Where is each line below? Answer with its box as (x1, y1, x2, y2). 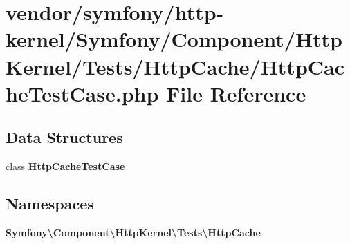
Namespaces (6, 193, 94, 214)
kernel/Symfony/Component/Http (6, 25, 343, 53)
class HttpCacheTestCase (6, 159, 125, 173)
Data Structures (6, 126, 123, 148)
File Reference (166, 79, 306, 107)
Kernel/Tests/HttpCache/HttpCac (6, 52, 345, 80)
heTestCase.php (6, 79, 159, 107)
